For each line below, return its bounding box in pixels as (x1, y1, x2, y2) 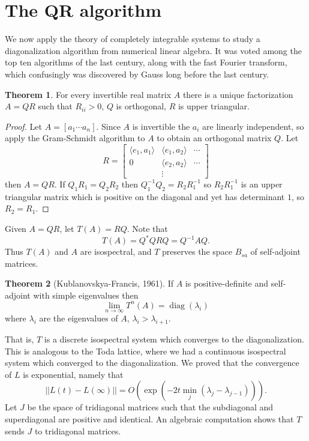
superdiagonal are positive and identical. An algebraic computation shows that (5, 412, 294, 425)
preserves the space (162, 245, 232, 258)
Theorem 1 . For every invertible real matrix (5, 88, 172, 100)
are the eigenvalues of (39, 312, 118, 324)
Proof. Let (5, 120, 42, 132)
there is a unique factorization (182, 88, 293, 100)
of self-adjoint (250, 245, 301, 258)
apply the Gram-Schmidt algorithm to (5, 132, 145, 144)
